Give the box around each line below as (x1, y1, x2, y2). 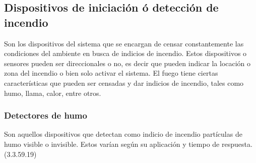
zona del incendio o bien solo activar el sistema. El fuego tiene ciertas (4, 68, 218, 78)
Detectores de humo (4, 109, 87, 122)
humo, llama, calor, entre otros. (4, 87, 101, 98)
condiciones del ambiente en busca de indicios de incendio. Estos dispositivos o (4, 48, 247, 59)
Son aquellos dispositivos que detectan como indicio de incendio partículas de (4, 129, 242, 139)
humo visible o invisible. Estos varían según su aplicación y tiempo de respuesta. (4, 138, 252, 149)
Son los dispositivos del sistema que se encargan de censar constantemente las (4, 38, 244, 48)
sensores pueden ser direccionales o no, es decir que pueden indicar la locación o (4, 58, 251, 68)
